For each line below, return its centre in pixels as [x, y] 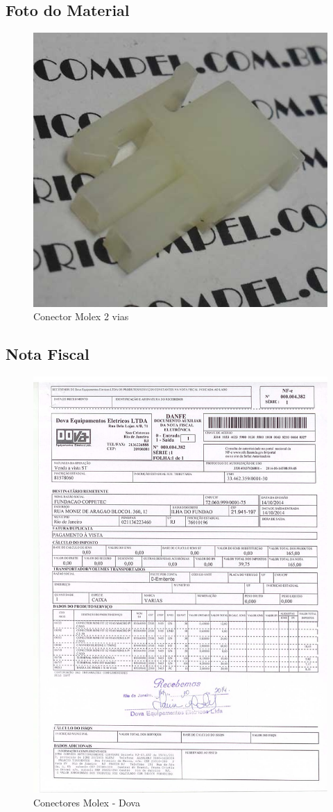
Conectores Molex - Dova [87, 802]
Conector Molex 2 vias [81, 316]
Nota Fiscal [48, 354]
